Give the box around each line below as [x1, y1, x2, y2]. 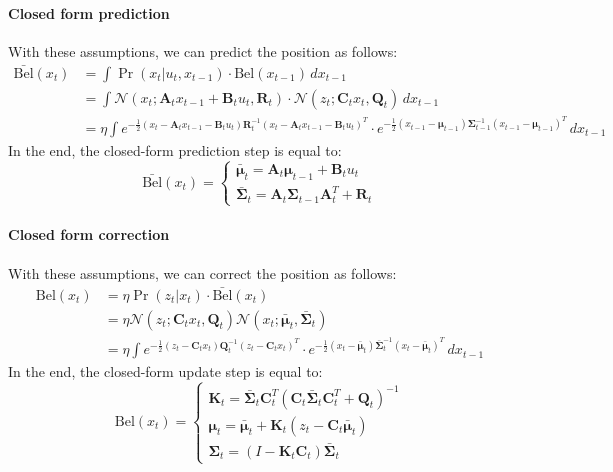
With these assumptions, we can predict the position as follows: [8, 40, 398, 61]
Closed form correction [8, 224, 170, 245]
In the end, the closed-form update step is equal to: [8, 361, 323, 382]
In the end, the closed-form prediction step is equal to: [8, 139, 342, 160]
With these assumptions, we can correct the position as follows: [8, 262, 397, 283]
